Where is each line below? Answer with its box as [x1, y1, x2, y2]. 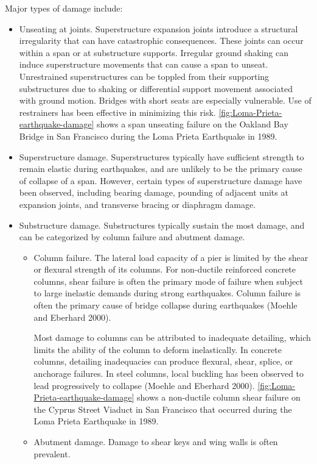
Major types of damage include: [5, 2, 123, 14]
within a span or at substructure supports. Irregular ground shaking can [19, 46, 289, 59]
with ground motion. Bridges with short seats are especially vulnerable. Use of [19, 94, 312, 107]
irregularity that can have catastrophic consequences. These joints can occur [19, 34, 304, 47]
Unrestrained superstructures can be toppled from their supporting [19, 70, 270, 82]
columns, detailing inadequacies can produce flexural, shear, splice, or [33, 355, 293, 368]
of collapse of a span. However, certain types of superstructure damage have [19, 174, 302, 187]
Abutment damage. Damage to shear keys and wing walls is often [33, 435, 278, 448]
